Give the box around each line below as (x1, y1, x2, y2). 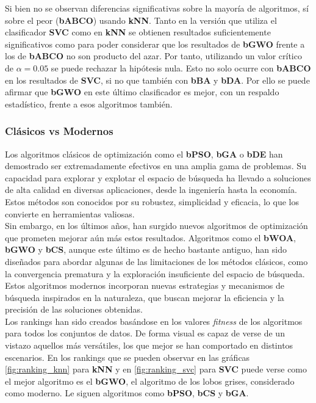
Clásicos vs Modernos (5, 123, 113, 139)
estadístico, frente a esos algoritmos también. (5, 97, 173, 110)
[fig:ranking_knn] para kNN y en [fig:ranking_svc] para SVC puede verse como (5, 363, 307, 376)
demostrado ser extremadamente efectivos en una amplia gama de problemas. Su (5, 159, 306, 172)
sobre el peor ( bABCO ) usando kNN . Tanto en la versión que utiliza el (5, 13, 277, 26)
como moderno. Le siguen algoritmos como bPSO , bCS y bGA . (5, 387, 249, 399)
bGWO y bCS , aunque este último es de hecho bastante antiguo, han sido (5, 243, 287, 256)
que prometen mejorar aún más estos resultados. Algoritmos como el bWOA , (5, 231, 296, 244)
